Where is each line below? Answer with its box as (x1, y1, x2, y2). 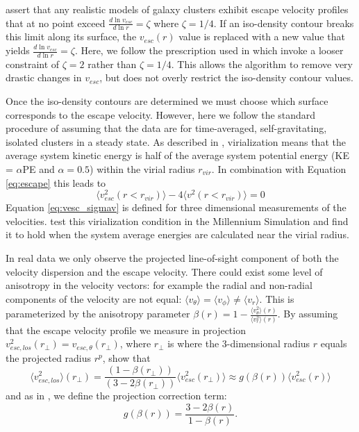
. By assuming (277, 306, 338, 321)
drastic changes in (6, 70, 82, 85)
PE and (22, 162, 55, 176)
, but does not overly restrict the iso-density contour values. (99, 70, 353, 85)
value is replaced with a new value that (178, 29, 345, 44)
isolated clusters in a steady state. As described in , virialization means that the (6, 134, 346, 149)
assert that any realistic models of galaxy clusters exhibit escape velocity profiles (6, 2, 349, 16)
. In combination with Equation (211, 162, 347, 176)
